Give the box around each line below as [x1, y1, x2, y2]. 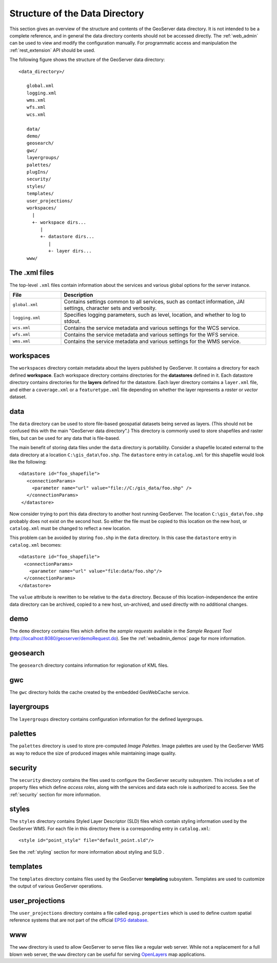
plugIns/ [26, 169, 49, 175]
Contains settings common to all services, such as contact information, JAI [64, 298, 245, 305]
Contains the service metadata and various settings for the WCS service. [64, 324, 240, 331]
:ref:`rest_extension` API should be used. [9, 47, 95, 53]
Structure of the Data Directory [9, 8, 144, 19]
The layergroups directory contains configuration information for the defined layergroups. [9, 716, 204, 722]
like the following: [9, 458, 47, 465]
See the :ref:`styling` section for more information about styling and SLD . [9, 849, 164, 855]
